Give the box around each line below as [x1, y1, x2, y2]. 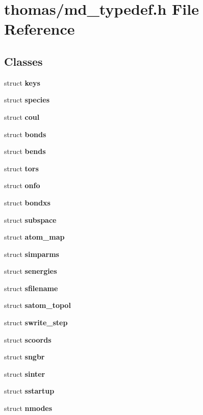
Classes [4, 53, 43, 69]
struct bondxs [4, 197, 50, 207]
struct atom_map [4, 231, 65, 242]
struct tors [4, 163, 39, 173]
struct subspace [4, 214, 57, 225]
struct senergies [4, 266, 57, 276]
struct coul [4, 111, 40, 122]
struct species [4, 94, 50, 105]
